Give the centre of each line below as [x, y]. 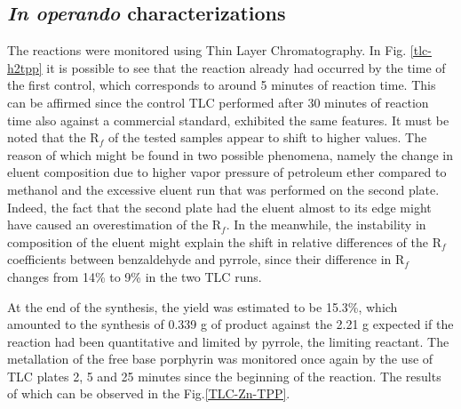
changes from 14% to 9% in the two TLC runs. [135, 276]
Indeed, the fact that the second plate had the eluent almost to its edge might [219, 207]
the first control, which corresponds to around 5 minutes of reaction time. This [222, 85]
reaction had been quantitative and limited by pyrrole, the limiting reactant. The [228, 341]
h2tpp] [25, 67]
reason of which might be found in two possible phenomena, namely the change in [230, 154]
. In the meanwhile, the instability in [326, 225]
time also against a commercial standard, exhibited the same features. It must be [228, 120]
